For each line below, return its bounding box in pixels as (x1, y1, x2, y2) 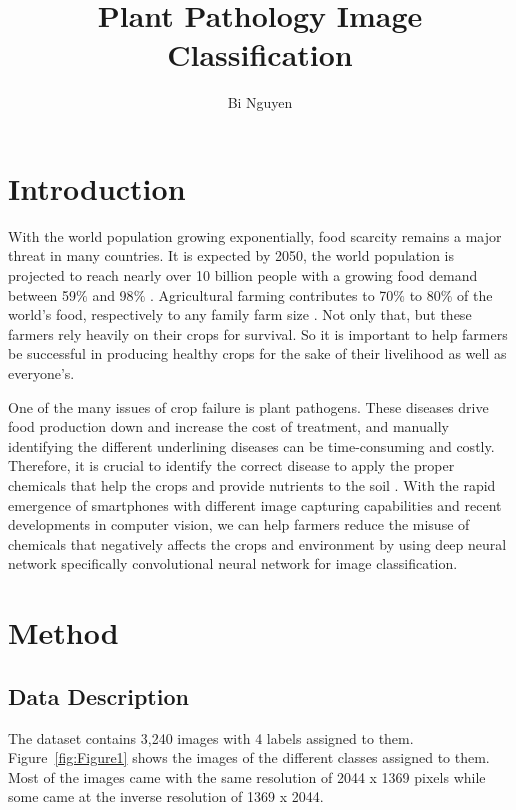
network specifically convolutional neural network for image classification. (8, 553, 458, 574)
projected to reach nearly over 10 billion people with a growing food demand (8, 265, 478, 286)
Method (8, 612, 119, 653)
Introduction (8, 167, 186, 208)
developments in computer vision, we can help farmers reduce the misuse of (8, 514, 470, 535)
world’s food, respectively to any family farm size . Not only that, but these (8, 304, 472, 325)
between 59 (8, 284, 77, 305)
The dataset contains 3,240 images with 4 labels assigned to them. (8, 727, 414, 748)
